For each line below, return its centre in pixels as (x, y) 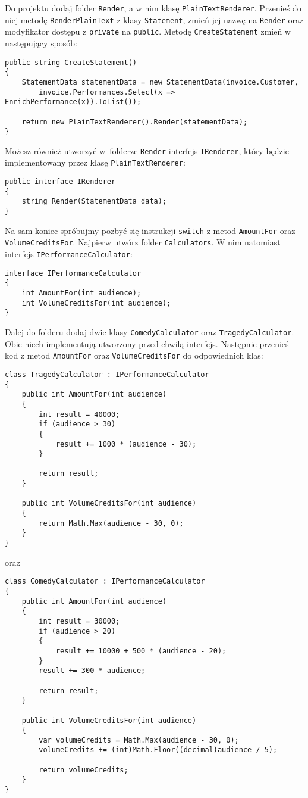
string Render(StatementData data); (94, 202)
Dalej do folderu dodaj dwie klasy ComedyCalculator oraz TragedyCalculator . (150, 332)
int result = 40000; (79, 414)
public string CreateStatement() (71, 62)
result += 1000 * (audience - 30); (126, 444)
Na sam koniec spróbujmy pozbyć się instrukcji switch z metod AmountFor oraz (150, 230)
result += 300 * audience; (92, 671)
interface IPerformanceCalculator (73, 273)
